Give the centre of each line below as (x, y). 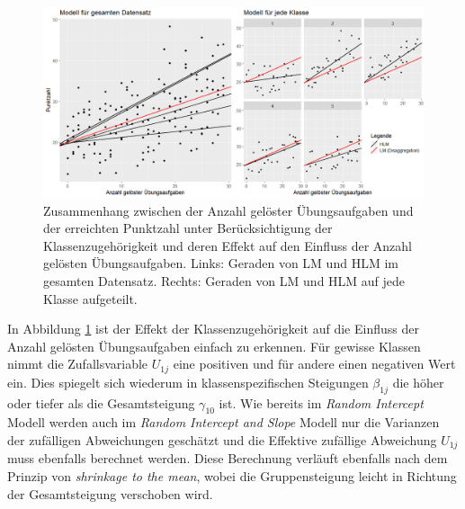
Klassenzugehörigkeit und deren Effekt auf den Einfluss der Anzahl (228, 245)
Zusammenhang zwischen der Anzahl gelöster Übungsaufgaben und (228, 210)
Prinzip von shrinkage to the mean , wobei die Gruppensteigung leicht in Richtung (232, 476)
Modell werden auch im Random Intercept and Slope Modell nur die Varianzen (224, 422)
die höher (418, 382)
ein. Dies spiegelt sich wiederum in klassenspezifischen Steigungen (188, 382)
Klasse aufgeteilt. (90, 298)
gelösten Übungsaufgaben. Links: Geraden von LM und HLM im (221, 263)
